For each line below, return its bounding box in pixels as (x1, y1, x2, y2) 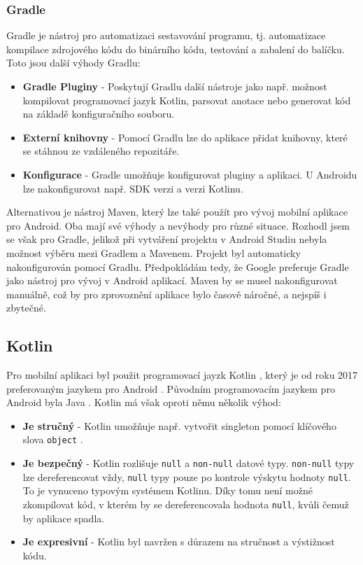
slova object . (22, 432, 83, 447)
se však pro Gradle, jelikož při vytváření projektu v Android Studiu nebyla (6, 232, 327, 246)
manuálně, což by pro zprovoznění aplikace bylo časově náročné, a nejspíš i (6, 286, 327, 301)
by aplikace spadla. (22, 510, 105, 525)
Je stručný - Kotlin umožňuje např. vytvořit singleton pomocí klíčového (22, 418, 336, 433)
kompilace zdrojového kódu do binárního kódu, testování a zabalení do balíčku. (6, 41, 345, 56)
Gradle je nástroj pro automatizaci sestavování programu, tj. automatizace (6, 28, 326, 43)
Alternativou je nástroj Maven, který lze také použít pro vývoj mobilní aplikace (6, 204, 348, 219)
